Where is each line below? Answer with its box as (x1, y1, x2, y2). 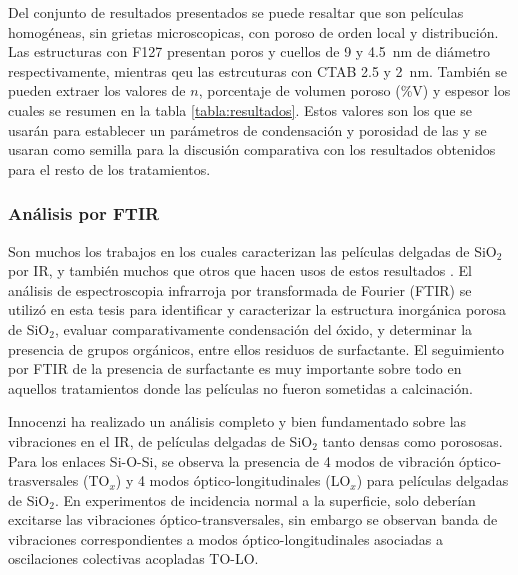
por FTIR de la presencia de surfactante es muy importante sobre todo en (8, 358, 462, 379)
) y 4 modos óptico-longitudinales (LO (115, 470, 351, 491)
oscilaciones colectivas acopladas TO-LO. (8, 548, 259, 569)
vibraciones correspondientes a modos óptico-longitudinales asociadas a (8, 528, 444, 549)
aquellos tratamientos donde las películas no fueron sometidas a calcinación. (8, 377, 473, 398)
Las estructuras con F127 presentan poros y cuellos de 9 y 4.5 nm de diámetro (8, 41, 491, 62)
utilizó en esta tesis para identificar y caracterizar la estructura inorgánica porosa (8, 299, 507, 320)
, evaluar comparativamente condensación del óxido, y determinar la (54, 318, 473, 339)
